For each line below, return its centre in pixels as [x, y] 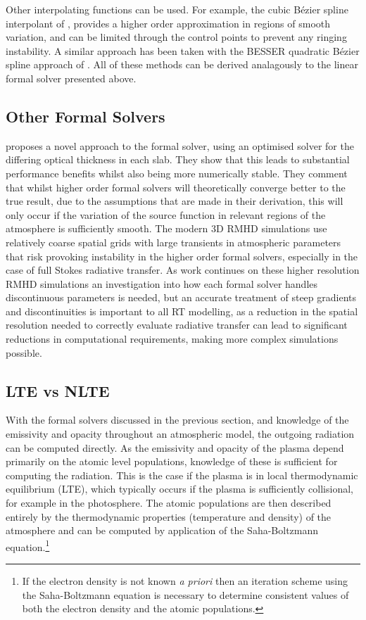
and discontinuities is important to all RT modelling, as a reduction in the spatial [182, 311]
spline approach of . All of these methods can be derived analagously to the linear [182, 64]
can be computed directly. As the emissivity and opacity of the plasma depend [175, 447]
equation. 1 [28, 545]
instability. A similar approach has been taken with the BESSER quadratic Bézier [183, 50]
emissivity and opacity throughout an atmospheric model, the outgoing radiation [180, 434]
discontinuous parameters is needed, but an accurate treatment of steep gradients [181, 297]
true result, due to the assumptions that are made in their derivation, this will [175, 201]
